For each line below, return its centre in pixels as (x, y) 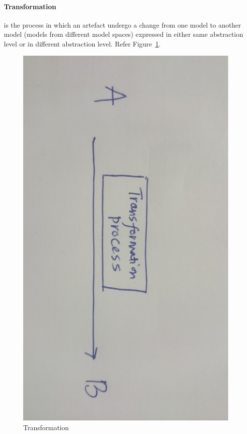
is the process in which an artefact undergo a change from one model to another (123, 24)
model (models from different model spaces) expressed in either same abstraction (123, 34)
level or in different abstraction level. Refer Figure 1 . (82, 43)
